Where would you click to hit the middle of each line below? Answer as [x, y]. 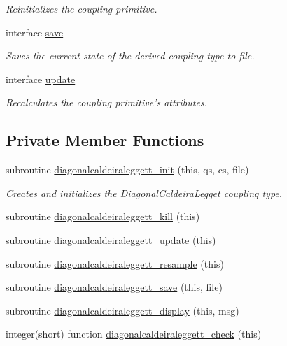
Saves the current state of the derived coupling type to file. [130, 56]
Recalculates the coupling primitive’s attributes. [106, 102]
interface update [41, 79]
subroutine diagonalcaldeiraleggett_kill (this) [103, 216]
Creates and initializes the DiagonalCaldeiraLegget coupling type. [144, 193]
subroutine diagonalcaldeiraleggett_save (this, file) [114, 287]
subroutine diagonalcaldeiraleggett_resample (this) [115, 263]
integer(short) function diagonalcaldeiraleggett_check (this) [134, 334]
